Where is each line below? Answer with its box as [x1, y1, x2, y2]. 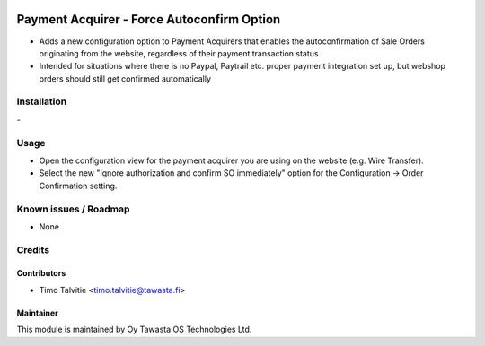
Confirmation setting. [39, 180, 118, 191]
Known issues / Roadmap [16, 203, 130, 215]
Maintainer [16, 307, 58, 318]
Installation [16, 95, 67, 108]
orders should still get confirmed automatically [39, 73, 211, 84]
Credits [16, 243, 49, 255]
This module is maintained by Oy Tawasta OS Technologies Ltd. [16, 324, 252, 335]
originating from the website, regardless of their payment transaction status [39, 48, 319, 58]
